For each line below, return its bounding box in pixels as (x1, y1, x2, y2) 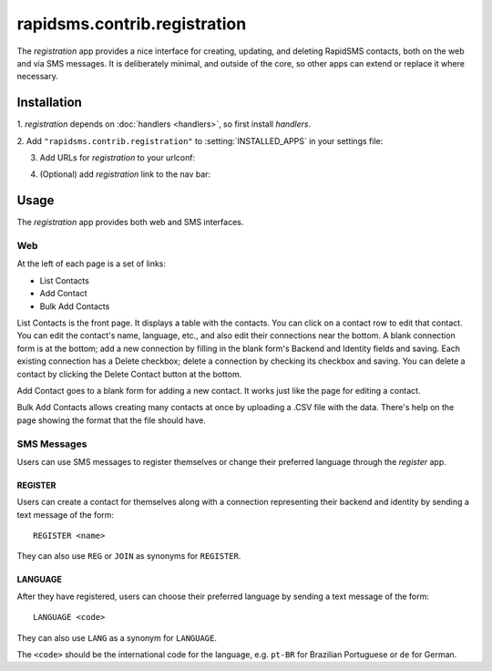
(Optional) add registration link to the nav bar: (39, 169, 211, 180)
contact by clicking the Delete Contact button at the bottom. (16, 368, 242, 379)
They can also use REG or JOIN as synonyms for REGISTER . (16, 551, 241, 562)
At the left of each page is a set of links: (16, 258, 167, 269)
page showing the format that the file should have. (16, 415, 207, 426)
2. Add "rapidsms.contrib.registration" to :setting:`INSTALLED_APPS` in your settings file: (16, 135, 384, 146)
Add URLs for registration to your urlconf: (39, 152, 196, 163)
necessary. (16, 71, 59, 82)
